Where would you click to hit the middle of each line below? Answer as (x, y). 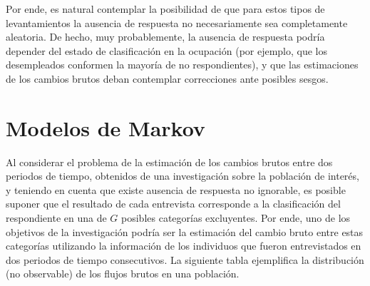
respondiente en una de (56, 218)
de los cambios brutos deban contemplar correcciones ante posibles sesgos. (167, 78)
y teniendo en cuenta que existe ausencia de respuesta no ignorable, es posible (176, 189)
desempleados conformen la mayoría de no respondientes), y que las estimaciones (182, 65)
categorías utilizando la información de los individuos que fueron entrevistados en (184, 246)
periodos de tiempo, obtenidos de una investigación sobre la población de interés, (183, 176)
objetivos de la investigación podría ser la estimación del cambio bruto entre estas (185, 231)
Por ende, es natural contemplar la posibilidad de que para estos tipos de (165, 9)
